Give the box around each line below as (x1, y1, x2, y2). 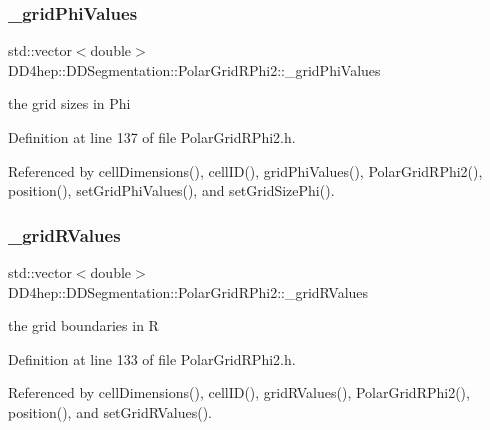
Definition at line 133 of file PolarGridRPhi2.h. (8, 348, 296, 369)
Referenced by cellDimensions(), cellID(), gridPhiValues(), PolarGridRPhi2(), (8, 160, 483, 181)
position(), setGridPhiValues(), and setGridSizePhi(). (8, 180, 335, 201)
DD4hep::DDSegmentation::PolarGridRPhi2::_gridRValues (8, 281, 369, 302)
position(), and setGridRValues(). (8, 401, 212, 422)
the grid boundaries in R (8, 315, 159, 336)
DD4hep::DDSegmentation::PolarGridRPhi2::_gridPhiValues (8, 59, 381, 80)
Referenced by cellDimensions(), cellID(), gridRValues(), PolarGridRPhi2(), (8, 382, 470, 403)
